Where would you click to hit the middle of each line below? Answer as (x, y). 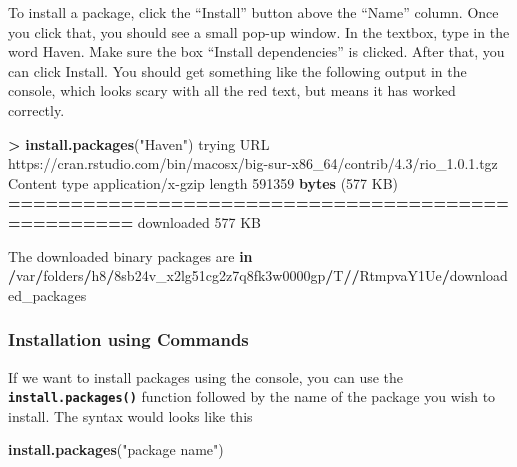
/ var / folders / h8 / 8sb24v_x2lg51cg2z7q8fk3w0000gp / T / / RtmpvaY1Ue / (229, 275)
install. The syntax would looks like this (130, 415)
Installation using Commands (128, 339)
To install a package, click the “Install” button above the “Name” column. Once (253, 12)
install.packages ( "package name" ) (116, 449)
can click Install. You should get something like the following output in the (237, 70)
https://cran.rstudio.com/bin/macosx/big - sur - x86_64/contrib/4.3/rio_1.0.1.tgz (253, 163)
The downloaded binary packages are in (130, 255)
